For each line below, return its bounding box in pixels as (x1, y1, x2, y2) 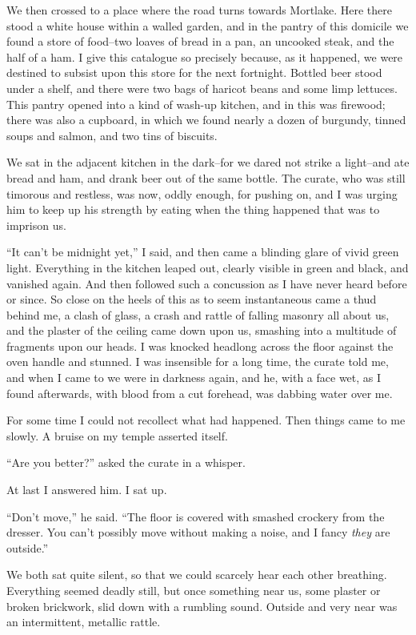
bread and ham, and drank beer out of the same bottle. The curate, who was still (6, 169, 406, 186)
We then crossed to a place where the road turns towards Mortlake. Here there (6, 2, 393, 18)
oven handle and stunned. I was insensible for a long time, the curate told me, (6, 353, 389, 370)
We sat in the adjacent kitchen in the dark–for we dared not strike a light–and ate (6, 154, 410, 171)
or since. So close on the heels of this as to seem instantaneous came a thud (6, 291, 377, 307)
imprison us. (6, 216, 66, 233)
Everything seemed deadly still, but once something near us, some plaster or (6, 582, 381, 598)
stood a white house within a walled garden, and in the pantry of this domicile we (6, 17, 409, 34)
